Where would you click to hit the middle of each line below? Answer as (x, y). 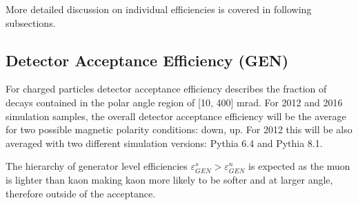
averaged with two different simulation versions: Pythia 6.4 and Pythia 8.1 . (164, 143)
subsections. (31, 22)
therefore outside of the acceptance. (81, 193)
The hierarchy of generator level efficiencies (97, 166)
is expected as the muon (299, 166)
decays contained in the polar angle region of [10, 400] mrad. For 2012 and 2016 (174, 102)
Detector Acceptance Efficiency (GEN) (147, 60)
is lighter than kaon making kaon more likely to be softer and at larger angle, (169, 179)
